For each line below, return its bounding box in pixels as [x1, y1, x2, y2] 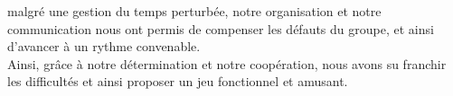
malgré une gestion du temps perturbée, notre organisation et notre [7, 2, 382, 20]
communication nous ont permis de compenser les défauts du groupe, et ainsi [7, 19, 434, 38]
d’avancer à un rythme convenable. [7, 37, 201, 56]
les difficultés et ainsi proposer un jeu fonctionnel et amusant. [7, 72, 348, 91]
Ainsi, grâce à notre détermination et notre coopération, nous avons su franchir [7, 54, 447, 73]
